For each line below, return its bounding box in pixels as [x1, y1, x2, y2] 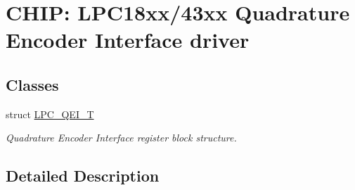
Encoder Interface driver [6, 25, 250, 54]
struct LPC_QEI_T [6, 106, 94, 121]
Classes [6, 73, 59, 95]
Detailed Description [6, 165, 160, 186]
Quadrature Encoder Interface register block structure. [6, 130, 237, 145]
